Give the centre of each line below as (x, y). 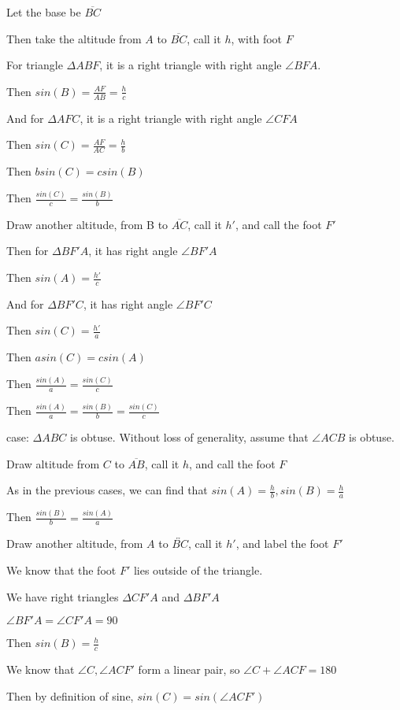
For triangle (35, 65)
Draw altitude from (53, 463)
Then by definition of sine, (70, 695)
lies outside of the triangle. (198, 570)
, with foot (257, 38)
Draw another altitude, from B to (87, 224)
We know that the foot (61, 570)
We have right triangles (63, 596)
